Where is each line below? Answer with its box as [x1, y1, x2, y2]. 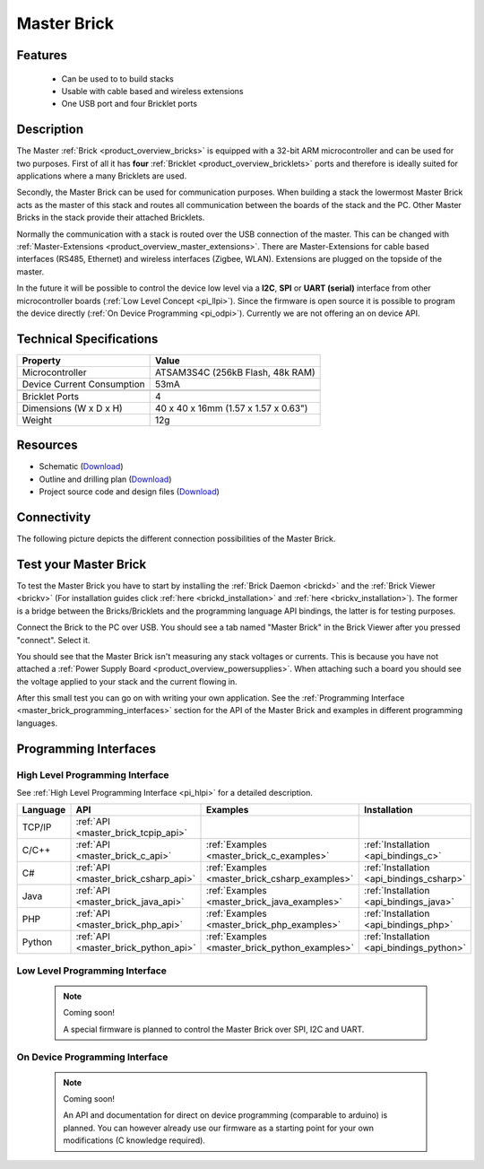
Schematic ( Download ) [39, 461, 125, 472]
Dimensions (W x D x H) [22, 402, 123, 414]
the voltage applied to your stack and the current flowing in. [16, 676, 238, 686]
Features [16, 48, 67, 63]
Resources [16, 438, 78, 453]
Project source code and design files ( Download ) [39, 486, 220, 497]
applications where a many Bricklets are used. [16, 170, 187, 181]
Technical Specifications [16, 331, 159, 346]
